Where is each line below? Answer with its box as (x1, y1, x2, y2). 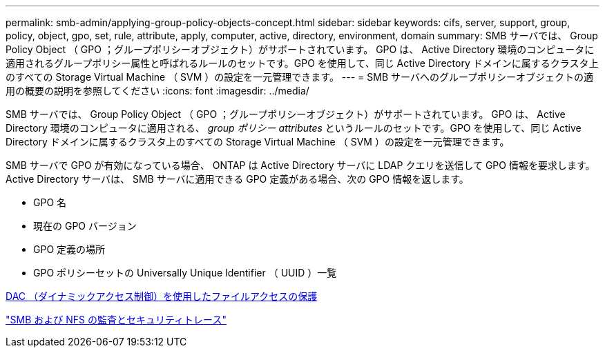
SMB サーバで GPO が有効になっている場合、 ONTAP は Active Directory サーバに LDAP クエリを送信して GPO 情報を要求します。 (6, 159, 595, 171)
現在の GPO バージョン (33, 220, 137, 232)
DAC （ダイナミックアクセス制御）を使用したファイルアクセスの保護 (6, 290, 318, 302)
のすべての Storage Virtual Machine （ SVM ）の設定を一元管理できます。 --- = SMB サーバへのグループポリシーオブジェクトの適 (6, 71, 594, 83)
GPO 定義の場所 (33, 243, 106, 255)
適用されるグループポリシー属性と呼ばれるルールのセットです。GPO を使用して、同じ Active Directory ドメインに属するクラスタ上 (6, 57, 599, 69)
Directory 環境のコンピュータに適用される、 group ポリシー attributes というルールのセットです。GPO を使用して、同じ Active (6, 122, 582, 134)
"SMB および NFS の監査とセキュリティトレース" (6, 314, 227, 325)
